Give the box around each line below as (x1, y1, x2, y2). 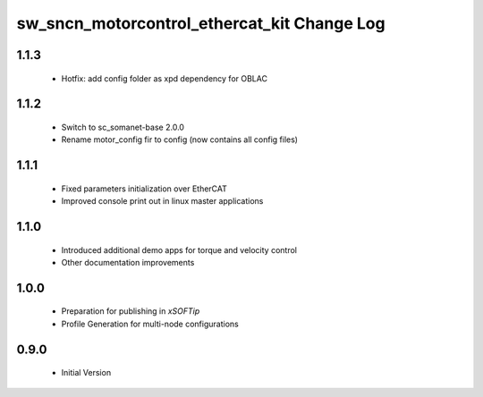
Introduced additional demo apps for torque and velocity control (61, 244, 297, 255)
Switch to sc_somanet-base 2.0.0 (61, 122, 185, 132)
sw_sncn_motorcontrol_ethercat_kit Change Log (16, 13, 386, 33)
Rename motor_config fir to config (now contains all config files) (61, 134, 299, 145)
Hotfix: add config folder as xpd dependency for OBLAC (61, 72, 268, 84)
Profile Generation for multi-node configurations (61, 318, 239, 329)
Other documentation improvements (61, 257, 195, 267)
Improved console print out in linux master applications (61, 196, 264, 207)
